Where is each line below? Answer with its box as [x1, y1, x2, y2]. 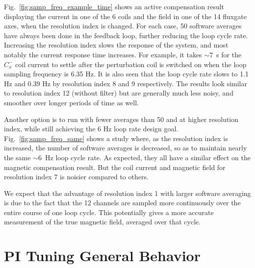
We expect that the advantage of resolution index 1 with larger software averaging [4, 188, 251, 198]
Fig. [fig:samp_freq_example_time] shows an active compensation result [4, 1, 225, 11]
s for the [216, 49, 242, 59]
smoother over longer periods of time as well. [4, 97, 139, 107]
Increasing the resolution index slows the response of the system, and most [4, 40, 229, 50]
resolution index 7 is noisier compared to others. [4, 171, 149, 182]
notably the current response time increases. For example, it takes [4, 49, 202, 59]
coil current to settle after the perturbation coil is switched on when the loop [15, 59, 247, 69]
